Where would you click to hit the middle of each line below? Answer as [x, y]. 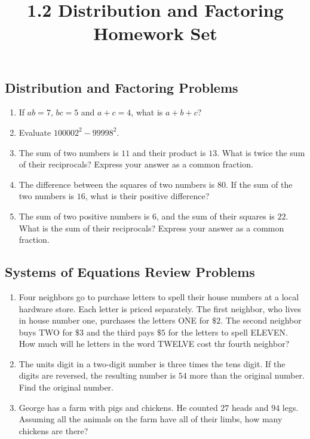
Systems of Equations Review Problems [130, 272]
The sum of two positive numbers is [84, 216]
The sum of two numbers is [69, 152]
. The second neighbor [261, 320]
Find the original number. [66, 387]
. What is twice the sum [261, 152]
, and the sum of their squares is [215, 216]
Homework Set [155, 33]
